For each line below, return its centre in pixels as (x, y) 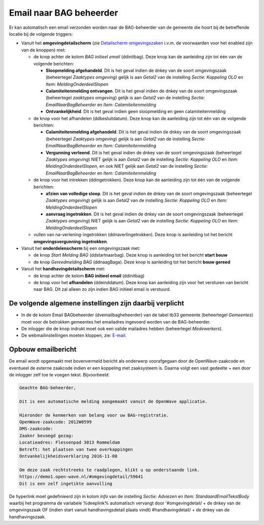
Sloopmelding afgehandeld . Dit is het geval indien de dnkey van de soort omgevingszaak (136, 70)
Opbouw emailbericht (43, 350)
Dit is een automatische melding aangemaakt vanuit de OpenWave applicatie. (113, 401)
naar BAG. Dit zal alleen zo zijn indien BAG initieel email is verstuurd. (102, 289)
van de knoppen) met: (44, 50)
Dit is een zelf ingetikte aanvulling (66, 483)
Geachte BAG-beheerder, (48, 388)
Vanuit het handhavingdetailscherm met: (63, 269)
